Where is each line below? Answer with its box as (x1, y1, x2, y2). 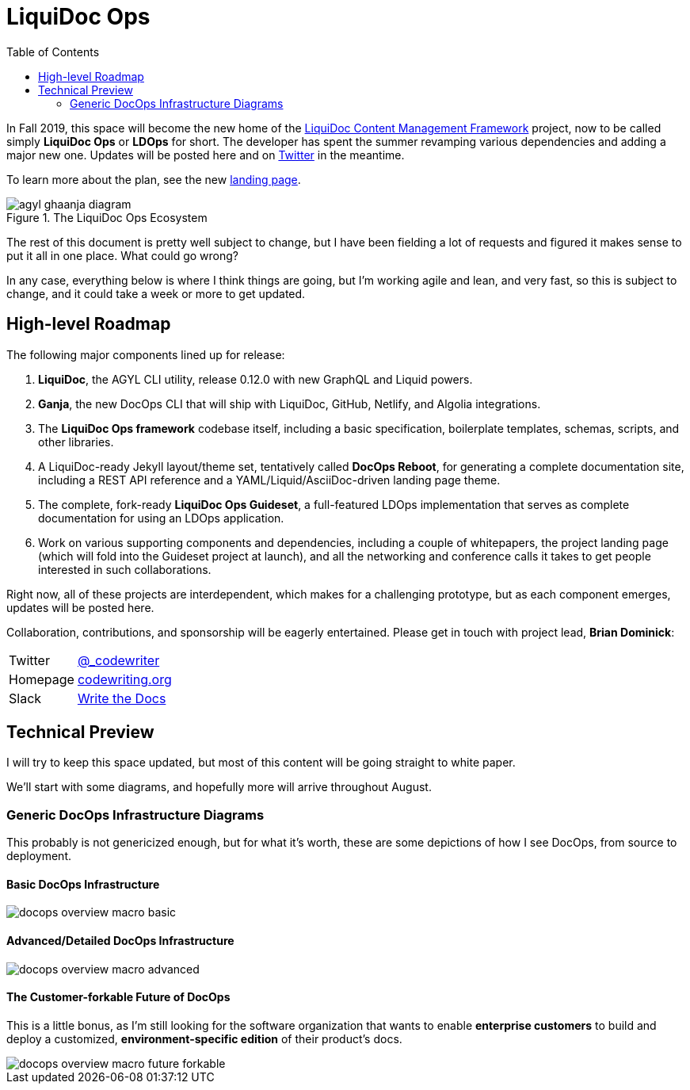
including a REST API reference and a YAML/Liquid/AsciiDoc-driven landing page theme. (38, 472, 501, 487)
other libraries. (38, 434, 114, 449)
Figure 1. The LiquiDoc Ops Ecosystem (6, 210, 208, 224)
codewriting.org (77, 671, 172, 687)
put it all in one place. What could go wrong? (6, 248, 239, 262)
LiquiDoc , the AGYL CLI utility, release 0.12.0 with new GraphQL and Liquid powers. (38, 372, 473, 386)
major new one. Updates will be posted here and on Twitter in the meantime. (6, 147, 405, 162)
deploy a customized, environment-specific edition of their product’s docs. (6, 1031, 402, 1046)
